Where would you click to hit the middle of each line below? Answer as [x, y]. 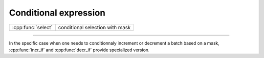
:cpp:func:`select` [32, 27]
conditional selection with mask [94, 27]
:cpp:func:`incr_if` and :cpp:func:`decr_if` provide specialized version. [79, 50]
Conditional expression [57, 13]
